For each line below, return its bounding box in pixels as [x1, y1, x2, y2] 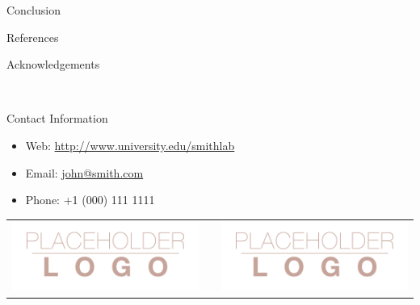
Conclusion [6, 2, 61, 18]
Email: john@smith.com [25, 164, 144, 181]
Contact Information [6, 110, 108, 127]
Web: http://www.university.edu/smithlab [25, 136, 235, 153]
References [6, 28, 59, 45]
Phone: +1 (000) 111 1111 [25, 191, 155, 208]
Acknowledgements [6, 56, 100, 73]
